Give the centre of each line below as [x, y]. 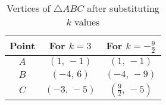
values [87, 22]
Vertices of [29, 8]
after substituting [123, 8]
